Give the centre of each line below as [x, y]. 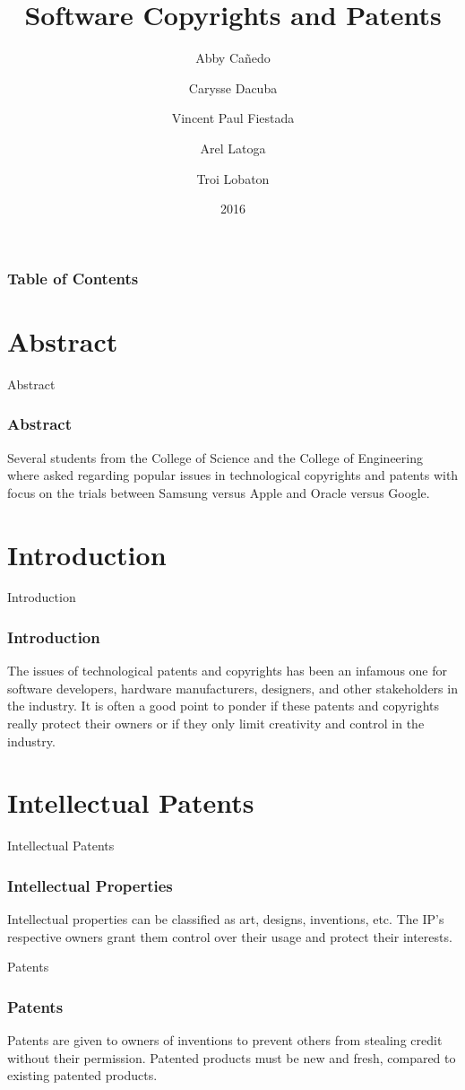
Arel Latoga [233, 148]
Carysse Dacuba [233, 87]
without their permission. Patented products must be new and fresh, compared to [232, 1057]
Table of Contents [73, 278]
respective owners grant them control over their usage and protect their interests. [230, 936]
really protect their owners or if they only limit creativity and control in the [216, 724]
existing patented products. [82, 1075]
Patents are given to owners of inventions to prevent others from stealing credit [225, 1040]
